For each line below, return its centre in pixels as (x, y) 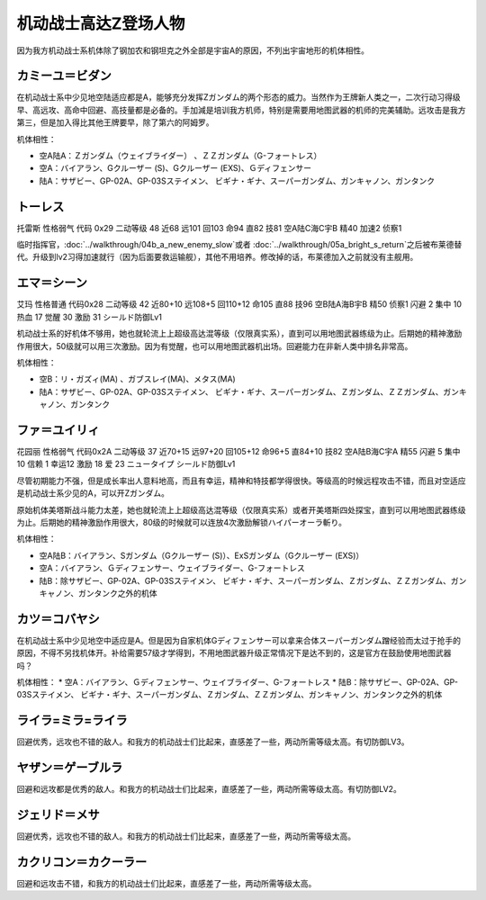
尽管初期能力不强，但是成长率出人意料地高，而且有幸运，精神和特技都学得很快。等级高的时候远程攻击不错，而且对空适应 (241, 481)
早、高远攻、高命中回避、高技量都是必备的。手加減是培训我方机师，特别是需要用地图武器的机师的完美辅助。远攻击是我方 (241, 110)
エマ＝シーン (52, 283)
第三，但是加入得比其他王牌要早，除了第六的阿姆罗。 (115, 122)
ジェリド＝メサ (58, 815)
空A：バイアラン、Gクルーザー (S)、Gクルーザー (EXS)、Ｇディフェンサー (175, 168)
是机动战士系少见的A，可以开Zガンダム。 (93, 493)
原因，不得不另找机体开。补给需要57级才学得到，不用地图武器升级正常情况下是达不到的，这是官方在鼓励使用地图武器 (234, 653)
